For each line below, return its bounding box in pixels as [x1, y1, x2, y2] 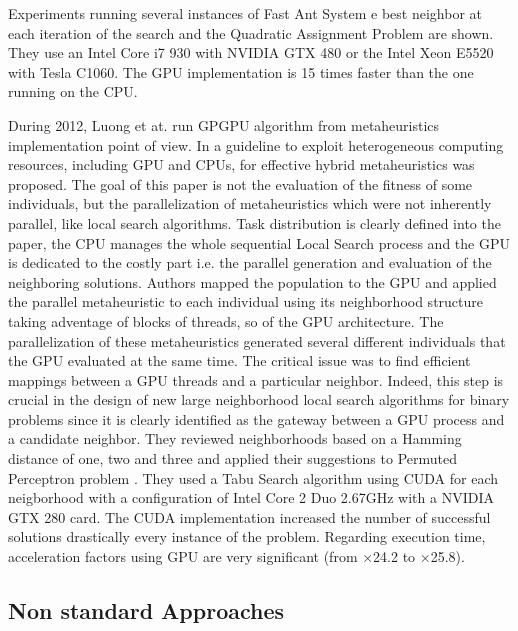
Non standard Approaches [8, 595, 285, 626]
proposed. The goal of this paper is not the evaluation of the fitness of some [8, 173, 473, 194]
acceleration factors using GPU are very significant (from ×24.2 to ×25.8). [8, 546, 465, 567]
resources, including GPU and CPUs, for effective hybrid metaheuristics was [8, 154, 475, 175]
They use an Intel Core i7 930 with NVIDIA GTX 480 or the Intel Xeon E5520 [8, 42, 494, 63]
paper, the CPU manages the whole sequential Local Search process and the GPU [8, 232, 510, 253]
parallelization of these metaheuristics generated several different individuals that [8, 330, 506, 351]
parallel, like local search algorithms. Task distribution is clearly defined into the [8, 212, 501, 233]
